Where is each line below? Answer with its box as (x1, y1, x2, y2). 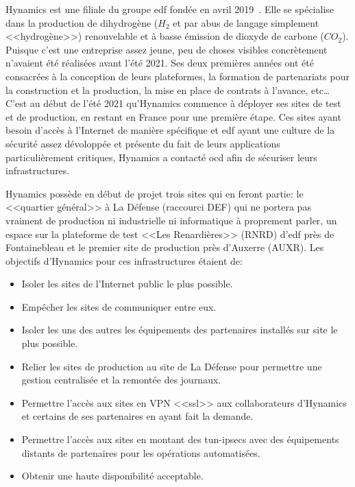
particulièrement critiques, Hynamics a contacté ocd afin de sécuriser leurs (5, 150, 317, 164)
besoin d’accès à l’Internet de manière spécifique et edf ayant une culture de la (5, 123, 335, 137)
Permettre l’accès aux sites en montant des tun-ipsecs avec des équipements (21, 432, 339, 447)
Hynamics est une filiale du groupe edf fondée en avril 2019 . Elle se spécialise (5, 2, 334, 16)
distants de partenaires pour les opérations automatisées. (21, 445, 260, 460)
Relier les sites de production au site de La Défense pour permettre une (21, 359, 322, 373)
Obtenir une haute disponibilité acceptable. (21, 468, 204, 483)
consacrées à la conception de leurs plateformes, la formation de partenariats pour (5, 69, 350, 83)
